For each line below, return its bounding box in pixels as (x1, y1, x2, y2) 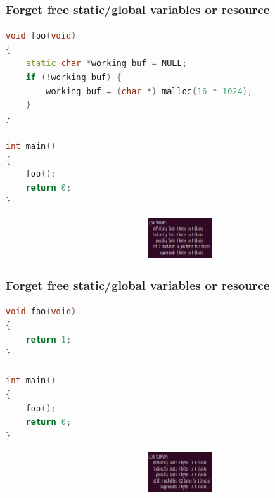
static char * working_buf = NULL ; (25, 58, 187, 69)
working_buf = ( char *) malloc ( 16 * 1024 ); (46, 86, 252, 96)
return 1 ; (25, 334, 72, 345)
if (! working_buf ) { (25, 72, 122, 82)
